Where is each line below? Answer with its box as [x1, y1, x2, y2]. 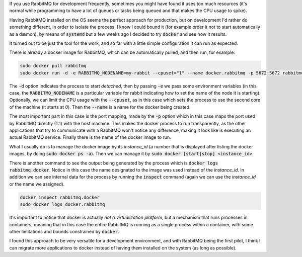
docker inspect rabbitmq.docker [20, 194, 100, 200]
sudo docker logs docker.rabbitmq [20, 202, 105, 207]
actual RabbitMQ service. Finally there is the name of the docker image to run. [9, 134, 171, 140]
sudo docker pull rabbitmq [20, 63, 87, 69]
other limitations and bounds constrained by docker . [9, 228, 119, 234]
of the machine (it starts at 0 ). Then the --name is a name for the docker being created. [9, 104, 191, 110]
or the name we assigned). [9, 181, 65, 187]
